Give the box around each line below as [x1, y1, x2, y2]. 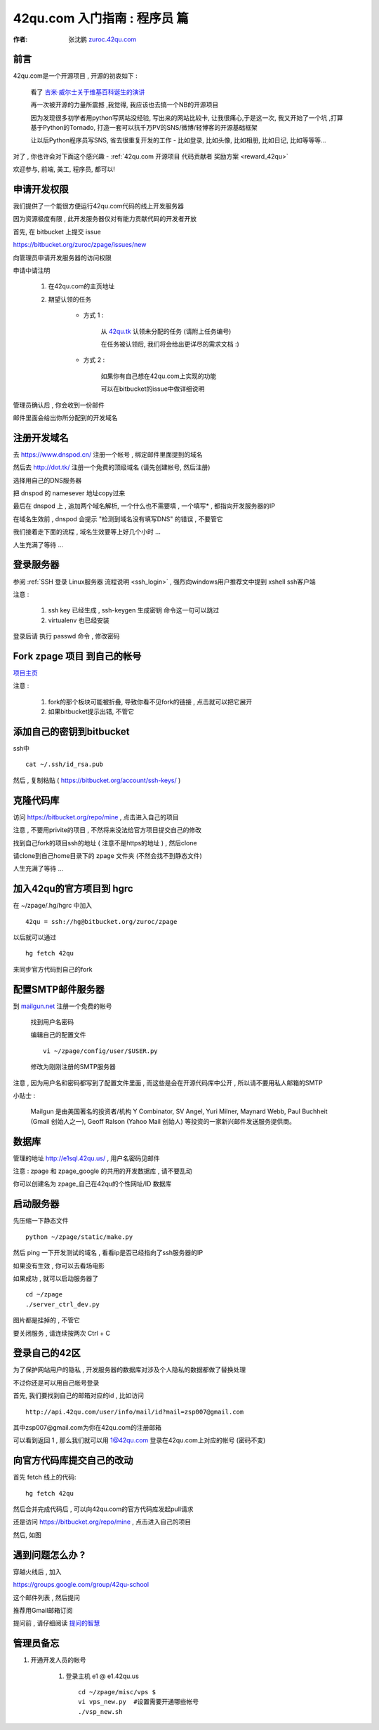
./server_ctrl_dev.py [25, 1300, 100, 1308]
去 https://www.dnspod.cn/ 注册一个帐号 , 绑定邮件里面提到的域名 [13, 450, 203, 459]
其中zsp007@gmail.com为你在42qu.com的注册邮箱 [13, 1423, 161, 1431]
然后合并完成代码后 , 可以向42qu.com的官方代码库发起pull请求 [13, 1505, 194, 1513]
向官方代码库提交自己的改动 [13, 1454, 133, 1466]
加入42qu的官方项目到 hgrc [13, 883, 133, 894]
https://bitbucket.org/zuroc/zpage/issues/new [13, 241, 147, 249]
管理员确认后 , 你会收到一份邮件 [13, 401, 105, 409]
